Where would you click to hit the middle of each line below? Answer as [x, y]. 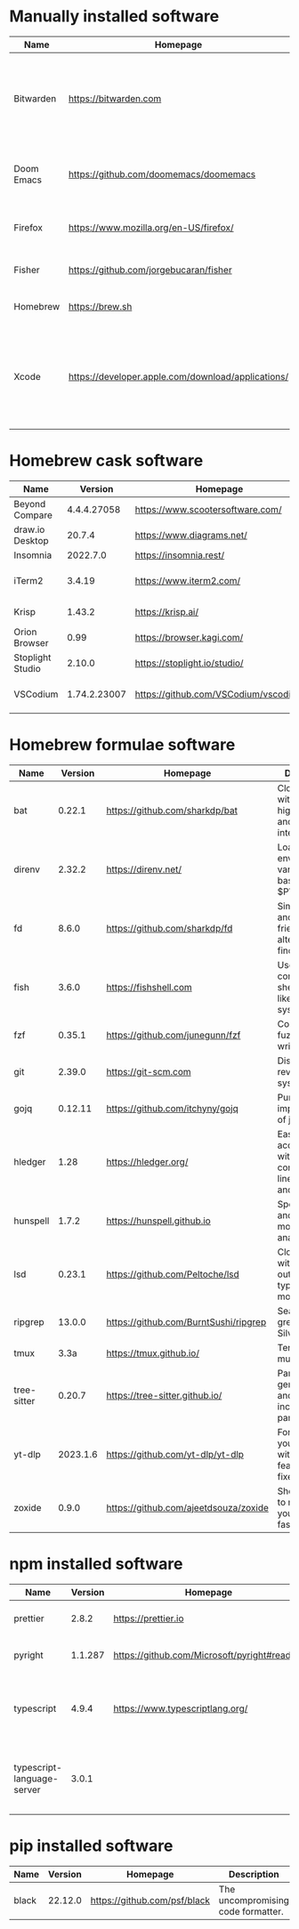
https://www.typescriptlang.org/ [181, 1708]
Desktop [31, 540]
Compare [33, 515]
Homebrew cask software [106, 461]
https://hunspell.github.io [158, 1221]
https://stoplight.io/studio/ [189, 663]
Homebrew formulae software [122, 745]
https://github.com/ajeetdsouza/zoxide [188, 1507]
